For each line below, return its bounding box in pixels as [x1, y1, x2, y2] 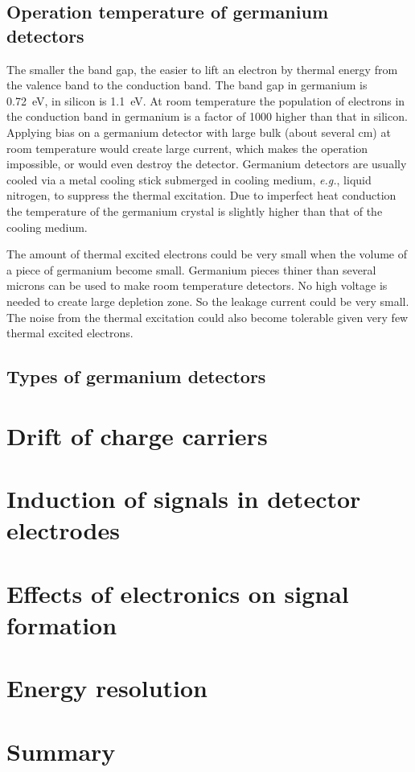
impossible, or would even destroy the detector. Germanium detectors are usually [6, 155, 407, 172]
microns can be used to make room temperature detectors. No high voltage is [6, 277, 388, 294]
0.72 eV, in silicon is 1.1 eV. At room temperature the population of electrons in [6, 92, 405, 109]
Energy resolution [6, 671, 208, 704]
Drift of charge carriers [6, 419, 268, 452]
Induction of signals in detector [6, 482, 361, 515]
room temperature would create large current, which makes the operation [6, 139, 368, 156]
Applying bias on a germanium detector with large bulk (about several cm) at [6, 123, 391, 140]
